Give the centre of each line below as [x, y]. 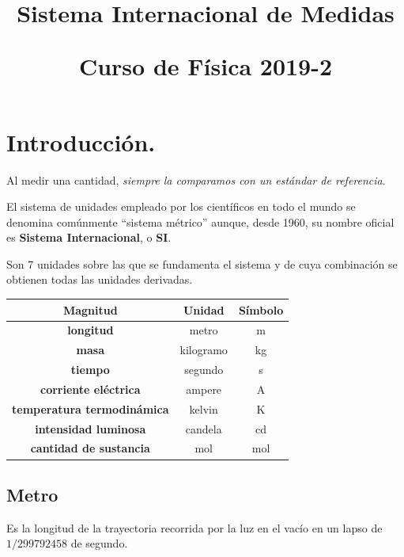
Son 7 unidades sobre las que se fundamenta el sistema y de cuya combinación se [202, 263]
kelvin [204, 408]
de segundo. [99, 543]
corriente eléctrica [91, 389]
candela [204, 428]
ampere [204, 389]
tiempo [90, 370]
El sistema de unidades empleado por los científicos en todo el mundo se [181, 206]
